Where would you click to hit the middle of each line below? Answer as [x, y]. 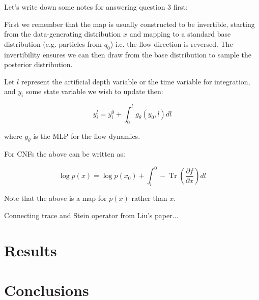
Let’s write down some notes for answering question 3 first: [96, 7]
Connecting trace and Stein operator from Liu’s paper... [91, 215]
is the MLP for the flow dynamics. [87, 136]
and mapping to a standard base [180, 34]
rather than [149, 198]
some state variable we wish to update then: [94, 91]
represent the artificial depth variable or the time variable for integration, [136, 81]
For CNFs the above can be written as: [65, 154]
